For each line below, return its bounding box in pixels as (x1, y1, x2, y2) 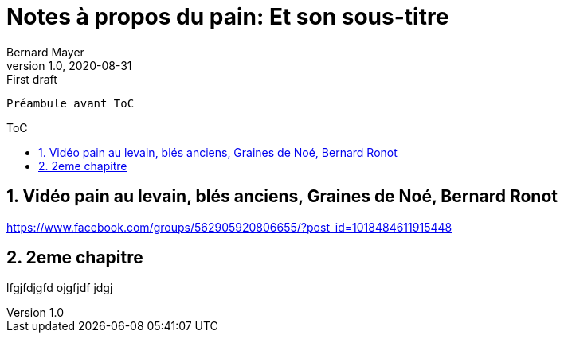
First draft (6, 72, 57, 86)
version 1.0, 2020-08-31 (6, 58, 132, 72)
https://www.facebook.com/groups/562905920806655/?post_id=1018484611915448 (6, 220, 452, 234)
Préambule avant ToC (6, 96, 135, 110)
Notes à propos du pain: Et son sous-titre (6, 3, 449, 30)
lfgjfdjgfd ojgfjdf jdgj (6, 281, 113, 295)
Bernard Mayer (6, 45, 84, 59)
